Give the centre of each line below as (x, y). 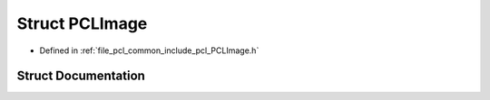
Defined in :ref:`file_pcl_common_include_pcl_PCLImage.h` (149, 50)
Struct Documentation (81, 76)
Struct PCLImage (82, 23)
